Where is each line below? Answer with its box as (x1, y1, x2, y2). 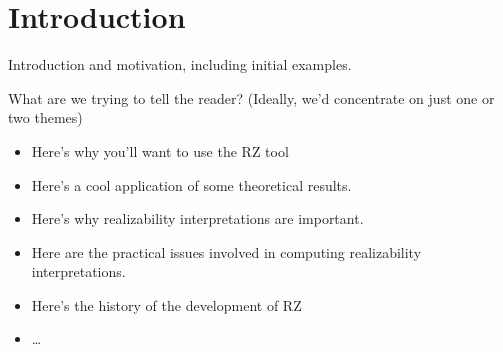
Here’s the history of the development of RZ (31, 294, 302, 315)
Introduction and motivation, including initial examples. (8, 54, 352, 75)
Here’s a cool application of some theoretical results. (31, 174, 352, 195)
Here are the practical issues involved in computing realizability (31, 241, 422, 262)
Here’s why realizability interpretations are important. (31, 208, 364, 229)
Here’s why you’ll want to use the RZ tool (31, 140, 289, 161)
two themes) (8, 107, 83, 128)
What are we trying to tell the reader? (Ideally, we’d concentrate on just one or (8, 87, 495, 108)
